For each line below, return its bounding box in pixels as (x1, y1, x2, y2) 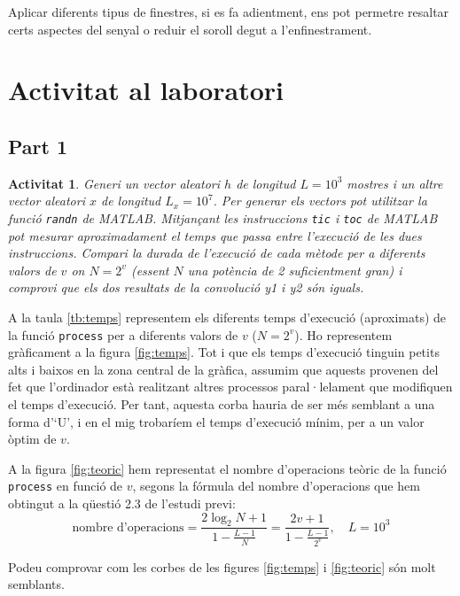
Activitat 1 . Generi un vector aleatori (8, 174, 221, 192)
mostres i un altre (347, 174, 443, 192)
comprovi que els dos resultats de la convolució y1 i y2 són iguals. (8, 278, 364, 297)
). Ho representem (294, 325, 393, 344)
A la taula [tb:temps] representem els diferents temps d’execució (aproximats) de (8, 307, 447, 326)
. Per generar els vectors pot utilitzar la (213, 191, 427, 210)
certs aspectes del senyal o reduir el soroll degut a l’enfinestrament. (8, 19, 372, 38)
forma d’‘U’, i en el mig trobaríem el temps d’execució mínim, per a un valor (8, 412, 425, 430)
